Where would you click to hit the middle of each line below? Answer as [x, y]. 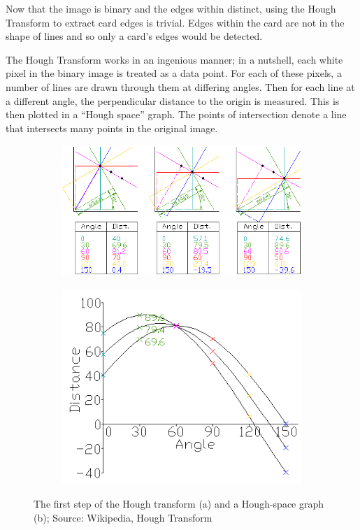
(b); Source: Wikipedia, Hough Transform [123, 517]
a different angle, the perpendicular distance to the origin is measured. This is [173, 100]
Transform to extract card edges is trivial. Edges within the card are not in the [175, 22]
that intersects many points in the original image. [112, 128]
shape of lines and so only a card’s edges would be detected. [134, 36]
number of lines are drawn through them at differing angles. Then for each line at [180, 86]
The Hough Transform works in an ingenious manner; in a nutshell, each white [174, 59]
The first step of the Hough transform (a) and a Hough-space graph [179, 504]
